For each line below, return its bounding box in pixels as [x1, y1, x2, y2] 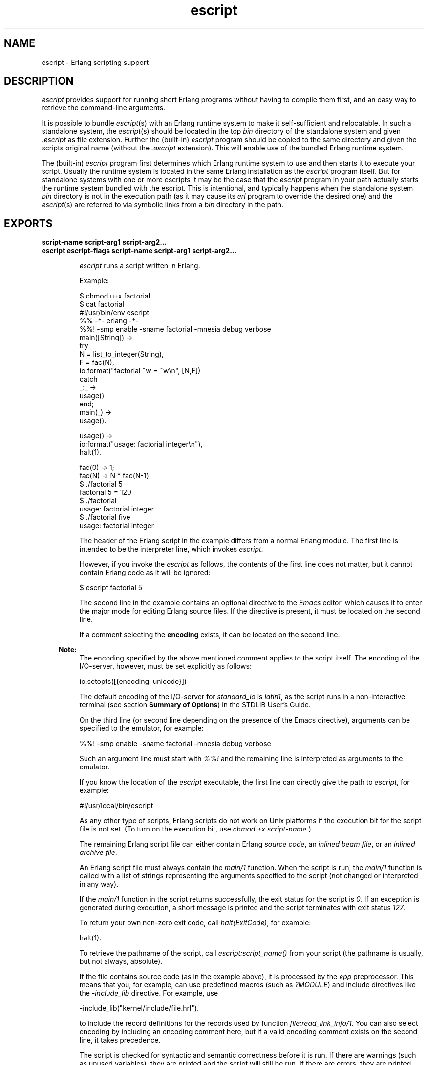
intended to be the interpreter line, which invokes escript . [79, 545, 263, 554]
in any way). [79, 880, 119, 889]
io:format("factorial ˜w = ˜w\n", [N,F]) [79, 366, 201, 375]
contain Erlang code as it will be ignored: [79, 568, 211, 577]
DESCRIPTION [4, 75, 74, 87]
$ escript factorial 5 [79, 583, 143, 592]
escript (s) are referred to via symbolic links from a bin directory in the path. [42, 200, 283, 209]
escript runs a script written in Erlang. [79, 261, 200, 270]
